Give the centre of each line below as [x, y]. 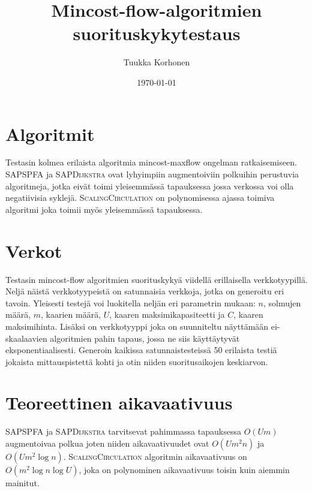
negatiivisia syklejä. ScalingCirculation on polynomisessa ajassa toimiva [140, 198]
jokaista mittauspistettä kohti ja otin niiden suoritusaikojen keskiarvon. [137, 361]
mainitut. [22, 483]
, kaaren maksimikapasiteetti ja [167, 314]
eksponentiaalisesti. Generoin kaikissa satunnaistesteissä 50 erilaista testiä [141, 350]
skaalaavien [26, 338]
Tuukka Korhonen [157, 62]
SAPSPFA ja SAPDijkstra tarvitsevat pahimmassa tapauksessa [123, 431]
